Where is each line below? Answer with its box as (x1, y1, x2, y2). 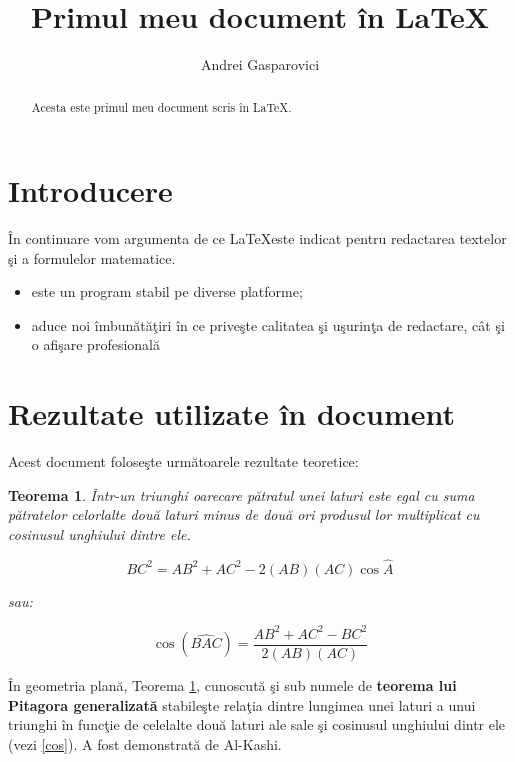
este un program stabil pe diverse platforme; (31, 281, 303, 302)
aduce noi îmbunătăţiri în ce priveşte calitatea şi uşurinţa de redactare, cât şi (31, 314, 505, 335)
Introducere (8, 170, 173, 211)
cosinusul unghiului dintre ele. (8, 523, 191, 544)
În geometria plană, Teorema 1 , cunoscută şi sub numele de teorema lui (8, 674, 457, 695)
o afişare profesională (31, 334, 160, 355)
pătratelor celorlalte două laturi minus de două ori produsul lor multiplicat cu (8, 504, 480, 525)
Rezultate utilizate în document (8, 393, 456, 434)
